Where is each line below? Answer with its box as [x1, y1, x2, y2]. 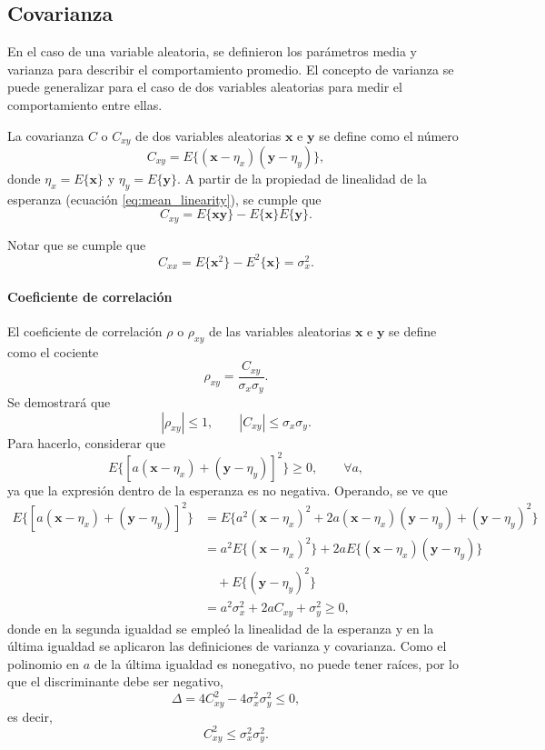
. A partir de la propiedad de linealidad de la [176, 169, 427, 188]
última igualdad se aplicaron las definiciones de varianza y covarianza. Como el [7, 636, 447, 655]
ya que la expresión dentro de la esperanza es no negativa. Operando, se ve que [7, 480, 448, 499]
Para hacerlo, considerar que [7, 433, 165, 452]
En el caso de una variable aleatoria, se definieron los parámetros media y [7, 42, 418, 61]
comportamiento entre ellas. [7, 95, 163, 114]
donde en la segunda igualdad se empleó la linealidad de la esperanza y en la [7, 618, 434, 637]
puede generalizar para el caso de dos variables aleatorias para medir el [7, 77, 402, 96]
